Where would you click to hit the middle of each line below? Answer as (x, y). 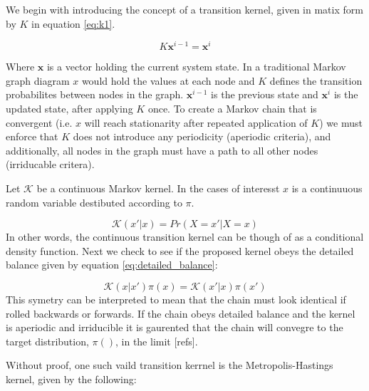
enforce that (32, 136)
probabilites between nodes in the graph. (95, 94)
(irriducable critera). (50, 164)
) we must (341, 122)
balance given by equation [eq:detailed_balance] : (112, 265)
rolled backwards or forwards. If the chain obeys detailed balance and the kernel (181, 313)
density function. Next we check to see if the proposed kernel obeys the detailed (180, 250)
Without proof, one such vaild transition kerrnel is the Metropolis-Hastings (170, 365)
